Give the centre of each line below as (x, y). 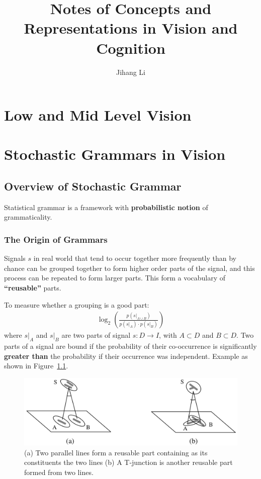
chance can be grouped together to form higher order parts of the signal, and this (129, 268)
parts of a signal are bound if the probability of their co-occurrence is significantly (130, 346)
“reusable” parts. (33, 288)
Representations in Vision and (131, 28)
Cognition (131, 47)
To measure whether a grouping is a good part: (77, 304)
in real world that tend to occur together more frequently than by (135, 258)
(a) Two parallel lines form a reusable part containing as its (116, 452)
